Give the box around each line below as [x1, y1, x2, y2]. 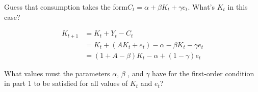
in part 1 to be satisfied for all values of [4, 78, 128, 88]
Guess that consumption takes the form [4, 2, 127, 12]
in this [227, 2, 248, 12]
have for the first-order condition [152, 68, 254, 78]
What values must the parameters [4, 68, 110, 78]
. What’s [188, 2, 215, 12]
